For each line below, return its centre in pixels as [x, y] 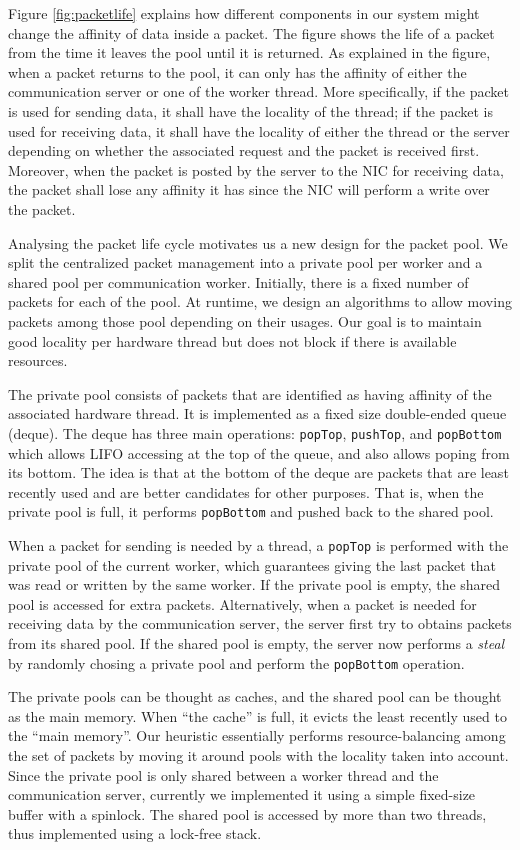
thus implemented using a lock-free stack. [135, 833]
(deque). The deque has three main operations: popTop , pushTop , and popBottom [255, 432]
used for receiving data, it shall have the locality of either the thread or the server [259, 130]
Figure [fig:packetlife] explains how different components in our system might [244, 13]
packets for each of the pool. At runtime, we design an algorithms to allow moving [260, 301]
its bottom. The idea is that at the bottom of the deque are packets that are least [258, 472]
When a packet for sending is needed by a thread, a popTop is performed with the [258, 544]
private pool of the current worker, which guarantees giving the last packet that [252, 564]
